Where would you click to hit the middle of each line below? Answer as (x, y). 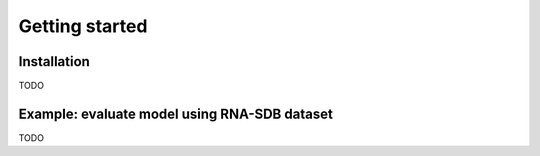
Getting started (83, 26)
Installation (54, 61)
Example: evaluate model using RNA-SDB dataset (176, 113)
